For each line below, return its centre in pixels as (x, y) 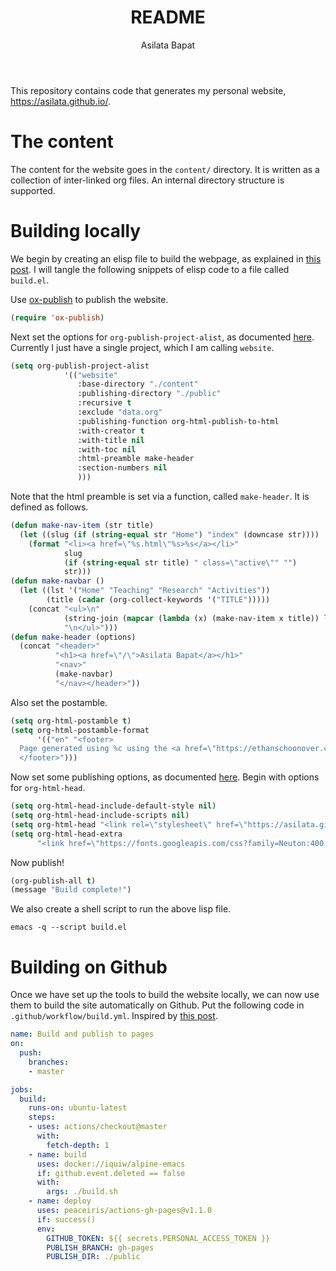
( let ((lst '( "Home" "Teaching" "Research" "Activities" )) (145, 591)
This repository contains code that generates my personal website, (148, 90)
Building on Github (89, 967)
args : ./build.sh (82, 1192)
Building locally (76, 231)
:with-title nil (111, 440)
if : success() (66, 1219)
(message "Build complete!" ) (71, 890)
